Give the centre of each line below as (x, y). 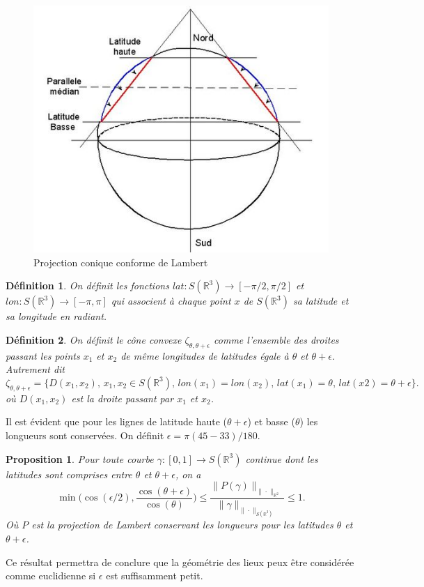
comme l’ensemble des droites (276, 339)
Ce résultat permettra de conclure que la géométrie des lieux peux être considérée (180, 562)
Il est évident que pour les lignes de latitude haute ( (116, 421)
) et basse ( (271, 421)
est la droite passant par (123, 398)
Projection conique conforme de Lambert (121, 262)
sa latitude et (321, 301)
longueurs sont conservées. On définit (85, 435)
